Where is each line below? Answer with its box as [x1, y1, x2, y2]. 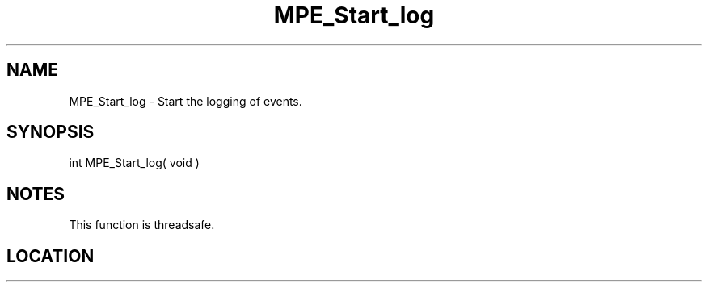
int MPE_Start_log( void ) [69, 156, 200, 170]
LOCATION [6, 245, 95, 266]
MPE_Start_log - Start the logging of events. [69, 94, 302, 108]
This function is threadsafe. [69, 218, 215, 232]
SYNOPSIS [6, 122, 95, 143]
